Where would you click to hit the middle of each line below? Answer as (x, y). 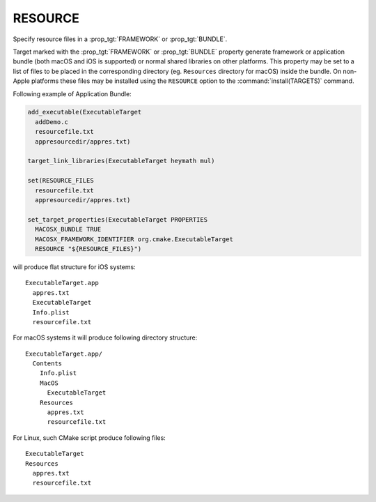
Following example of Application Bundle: (72, 93)
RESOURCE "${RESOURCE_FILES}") (88, 249)
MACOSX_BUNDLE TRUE (68, 229)
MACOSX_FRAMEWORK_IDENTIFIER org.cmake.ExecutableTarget (134, 239)
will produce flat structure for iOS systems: (74, 267)
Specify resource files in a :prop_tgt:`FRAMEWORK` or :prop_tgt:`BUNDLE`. (120, 39)
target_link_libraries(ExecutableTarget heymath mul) (121, 161)
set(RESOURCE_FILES (61, 181)
